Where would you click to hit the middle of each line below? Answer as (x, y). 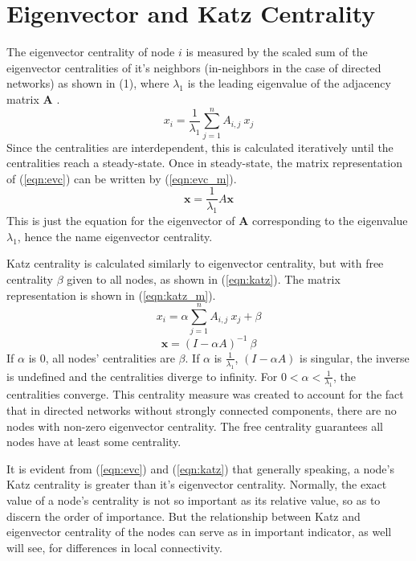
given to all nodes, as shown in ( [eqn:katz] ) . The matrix (204, 279)
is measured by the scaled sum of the (277, 52)
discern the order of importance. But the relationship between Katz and (184, 516)
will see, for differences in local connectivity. (114, 547)
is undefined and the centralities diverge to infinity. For (142, 376)
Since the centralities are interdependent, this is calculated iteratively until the (200, 147)
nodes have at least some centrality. (94, 442)
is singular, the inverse (355, 357)
